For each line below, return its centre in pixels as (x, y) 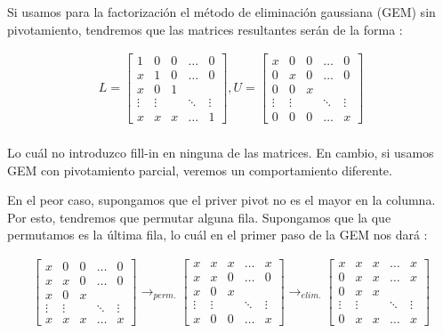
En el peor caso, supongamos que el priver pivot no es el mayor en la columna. (221, 200)
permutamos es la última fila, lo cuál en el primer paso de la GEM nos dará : (217, 235)
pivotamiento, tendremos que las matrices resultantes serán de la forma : (205, 29)
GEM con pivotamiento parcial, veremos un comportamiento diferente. (200, 170)
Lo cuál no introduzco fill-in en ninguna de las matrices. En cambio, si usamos (221, 152)
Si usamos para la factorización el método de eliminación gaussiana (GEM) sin (221, 12)
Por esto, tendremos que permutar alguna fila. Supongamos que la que (199, 217)
